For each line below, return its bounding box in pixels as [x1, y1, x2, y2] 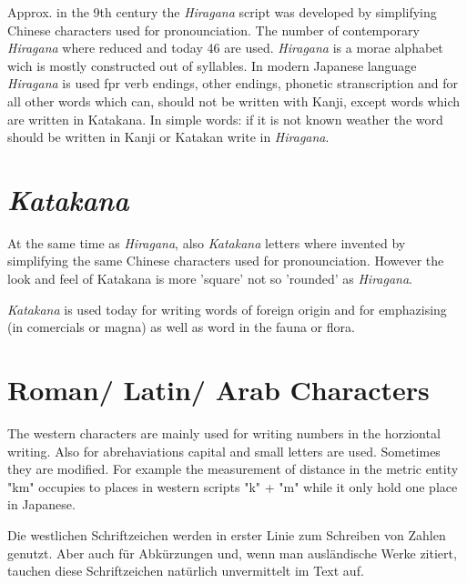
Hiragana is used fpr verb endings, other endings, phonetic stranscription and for [7, 74, 459, 93]
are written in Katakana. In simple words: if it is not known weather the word [7, 109, 443, 128]
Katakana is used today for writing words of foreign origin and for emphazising [7, 299, 447, 318]
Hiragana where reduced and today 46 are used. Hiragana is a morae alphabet [7, 38, 443, 57]
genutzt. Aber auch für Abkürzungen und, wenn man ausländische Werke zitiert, [7, 543, 457, 562]
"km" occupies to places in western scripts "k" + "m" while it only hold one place [7, 477, 458, 496]
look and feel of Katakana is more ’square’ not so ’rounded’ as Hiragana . [7, 269, 413, 288]
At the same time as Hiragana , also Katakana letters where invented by [7, 233, 406, 252]
